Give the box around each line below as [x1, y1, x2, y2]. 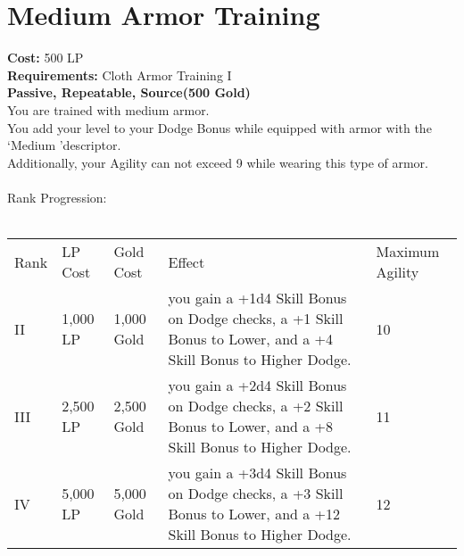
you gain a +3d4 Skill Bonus [168, 462, 347, 484]
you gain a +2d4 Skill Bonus [168, 375, 347, 396]
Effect [168, 251, 205, 272]
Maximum [376, 241, 440, 262]
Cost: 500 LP [7, 48, 84, 67]
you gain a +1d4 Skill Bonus [168, 287, 347, 309]
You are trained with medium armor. [7, 100, 210, 119]
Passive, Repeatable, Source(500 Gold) [7, 83, 251, 102]
